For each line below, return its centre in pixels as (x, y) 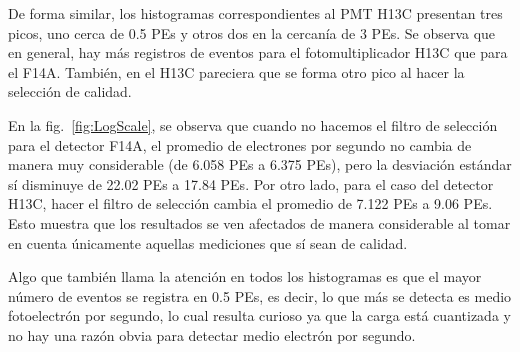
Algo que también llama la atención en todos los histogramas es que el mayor (245, 276)
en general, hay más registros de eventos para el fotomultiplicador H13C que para (258, 52)
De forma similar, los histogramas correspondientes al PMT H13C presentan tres (255, 13)
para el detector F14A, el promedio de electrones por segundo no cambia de (240, 144)
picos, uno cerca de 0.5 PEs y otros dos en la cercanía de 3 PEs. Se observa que (252, 32)
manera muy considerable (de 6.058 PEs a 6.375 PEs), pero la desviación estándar (260, 164)
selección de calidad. (70, 91)
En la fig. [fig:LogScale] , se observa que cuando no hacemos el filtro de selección (253, 124)
